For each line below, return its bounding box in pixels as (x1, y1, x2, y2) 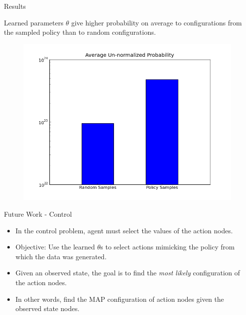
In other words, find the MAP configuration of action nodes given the (15, 293, 224, 304)
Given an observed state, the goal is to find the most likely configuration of (15, 268, 240, 278)
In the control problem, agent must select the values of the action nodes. (15, 225, 233, 235)
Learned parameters (4, 17, 64, 27)
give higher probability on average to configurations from (71, 17, 242, 27)
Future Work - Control (4, 208, 72, 219)
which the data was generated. (15, 251, 107, 261)
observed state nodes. (15, 303, 80, 314)
